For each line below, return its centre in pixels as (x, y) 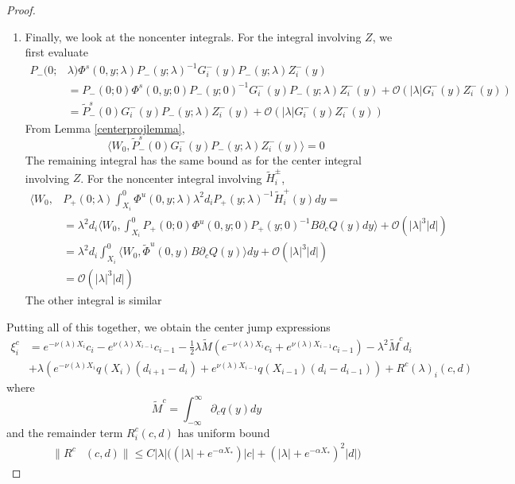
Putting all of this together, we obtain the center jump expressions (168, 326)
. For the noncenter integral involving (171, 178)
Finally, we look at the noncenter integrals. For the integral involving (193, 36)
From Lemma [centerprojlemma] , (105, 128)
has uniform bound (224, 432)
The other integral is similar (93, 299)
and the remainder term (65, 432)
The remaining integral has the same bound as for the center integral (193, 159)
